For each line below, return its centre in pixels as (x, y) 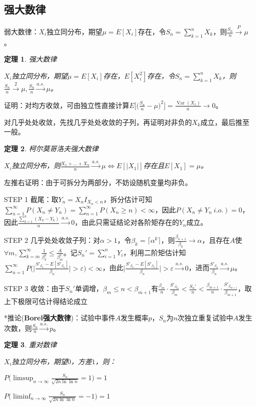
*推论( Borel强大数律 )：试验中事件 (60, 318)
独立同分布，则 (36, 165)
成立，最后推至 (225, 122)
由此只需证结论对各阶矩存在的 (130, 222)
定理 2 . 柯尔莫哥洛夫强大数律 (51, 148)
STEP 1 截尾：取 (31, 199)
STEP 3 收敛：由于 (35, 288)
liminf (22, 396)
